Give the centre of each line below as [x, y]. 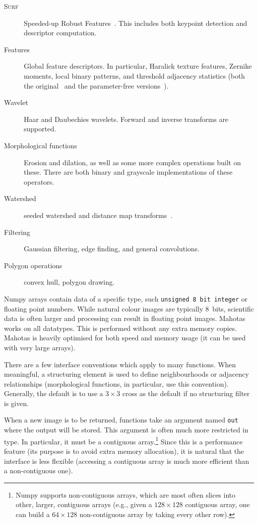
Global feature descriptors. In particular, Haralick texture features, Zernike [138, 66]
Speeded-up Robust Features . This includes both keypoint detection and [135, 23]
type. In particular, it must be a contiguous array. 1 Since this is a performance [123, 440]
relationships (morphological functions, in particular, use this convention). [116, 383]
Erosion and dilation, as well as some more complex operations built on [132, 162]
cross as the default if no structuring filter [186, 393]
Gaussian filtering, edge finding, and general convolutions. [112, 249]
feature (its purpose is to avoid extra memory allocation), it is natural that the [124, 451]
